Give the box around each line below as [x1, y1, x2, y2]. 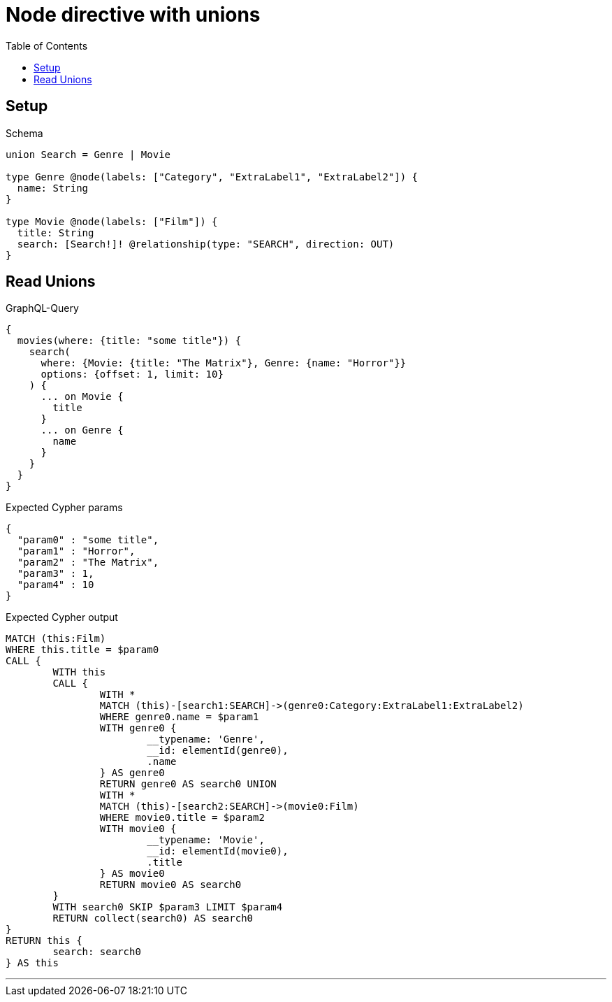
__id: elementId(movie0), [147, 845, 289, 857]
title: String [17, 227, 94, 238]
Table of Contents [6, 39, 88, 52]
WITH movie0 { [99, 823, 177, 835]
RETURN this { [6, 935, 82, 947]
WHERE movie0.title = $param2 [99, 812, 265, 824]
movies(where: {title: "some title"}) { [17, 335, 242, 347]
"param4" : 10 [17, 579, 94, 591]
